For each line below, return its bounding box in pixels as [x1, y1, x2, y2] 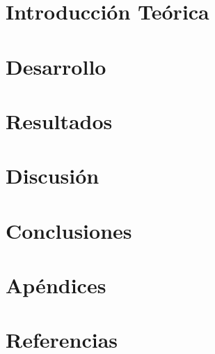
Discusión [6, 161, 99, 190]
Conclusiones [6, 216, 132, 244]
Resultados [6, 106, 113, 135]
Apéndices [6, 271, 106, 300]
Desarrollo [6, 52, 106, 80]
